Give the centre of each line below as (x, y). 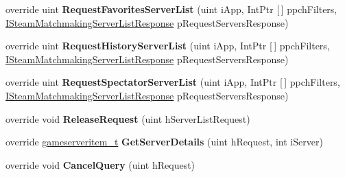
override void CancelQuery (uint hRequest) (100, 164)
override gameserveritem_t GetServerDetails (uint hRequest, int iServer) (164, 142)
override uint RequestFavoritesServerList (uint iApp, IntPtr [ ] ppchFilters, (171, 9)
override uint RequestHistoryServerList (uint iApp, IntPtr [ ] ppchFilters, (168, 46)
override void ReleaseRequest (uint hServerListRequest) (128, 118)
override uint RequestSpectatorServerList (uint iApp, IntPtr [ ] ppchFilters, (173, 82)
